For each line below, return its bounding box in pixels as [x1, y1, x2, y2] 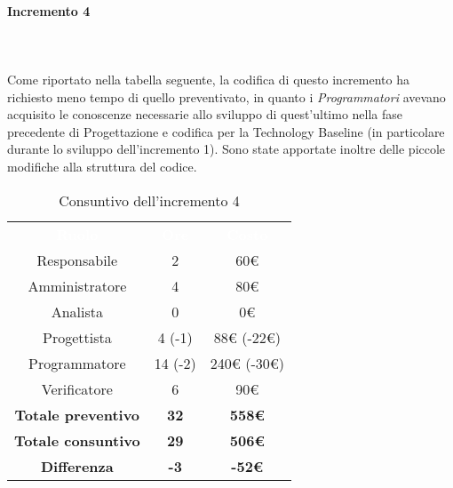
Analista [51, 300, 103, 322]
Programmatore [28, 352, 126, 373]
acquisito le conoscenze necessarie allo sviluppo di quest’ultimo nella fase [7, 105, 403, 124]
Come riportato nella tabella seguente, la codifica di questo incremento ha [7, 69, 409, 88]
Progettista [42, 326, 112, 348]
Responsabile [36, 249, 118, 270]
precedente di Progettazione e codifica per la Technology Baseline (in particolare [7, 122, 445, 140]
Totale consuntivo [14, 429, 140, 451]
